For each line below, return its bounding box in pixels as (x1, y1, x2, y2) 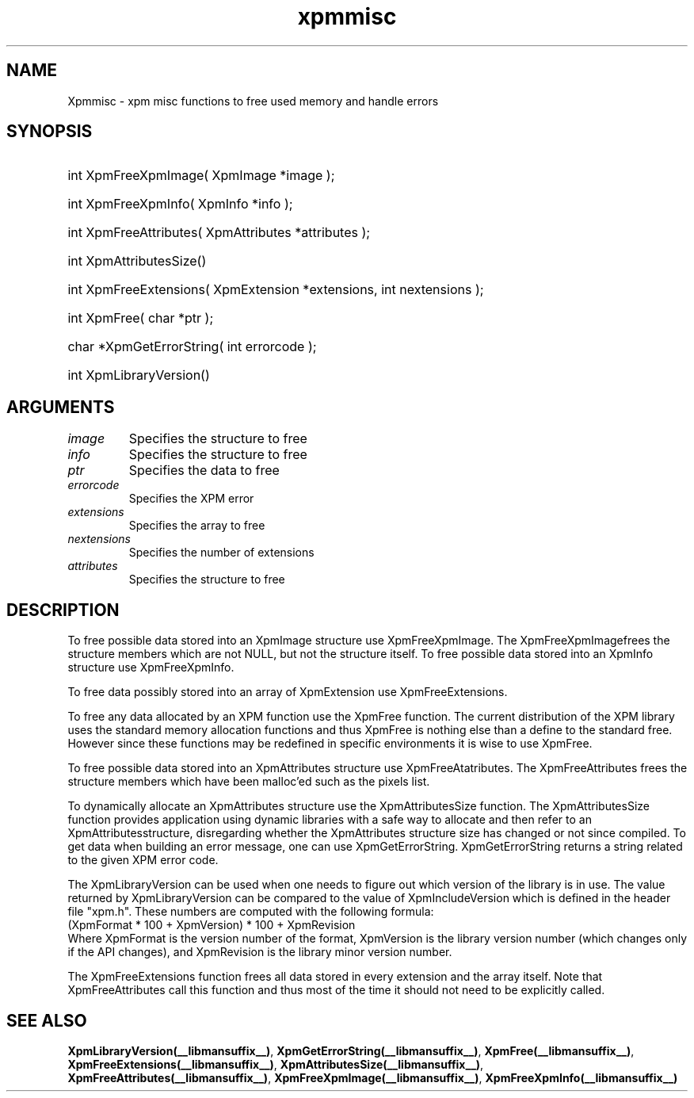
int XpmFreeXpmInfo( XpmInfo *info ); (67, 196, 293, 212)
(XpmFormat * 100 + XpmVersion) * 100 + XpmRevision (67, 918, 356, 932)
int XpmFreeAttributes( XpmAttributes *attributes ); (67, 224, 371, 241)
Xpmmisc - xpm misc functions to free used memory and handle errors (67, 94, 439, 108)
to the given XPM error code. (67, 853, 219, 867)
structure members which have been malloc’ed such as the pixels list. (67, 775, 430, 789)
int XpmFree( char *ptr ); (67, 310, 214, 327)
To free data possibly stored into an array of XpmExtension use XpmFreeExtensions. (67, 685, 508, 699)
